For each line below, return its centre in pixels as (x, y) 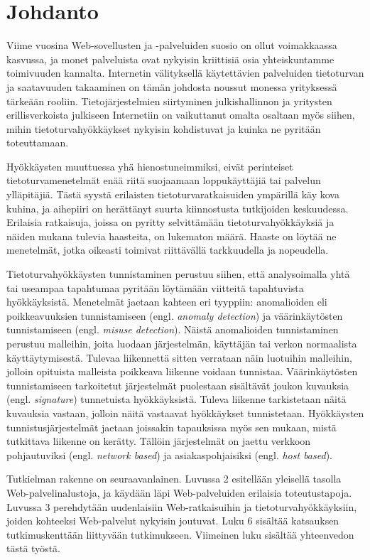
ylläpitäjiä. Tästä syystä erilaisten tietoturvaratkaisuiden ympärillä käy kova (173, 194)
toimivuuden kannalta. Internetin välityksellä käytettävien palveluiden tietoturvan (185, 73)
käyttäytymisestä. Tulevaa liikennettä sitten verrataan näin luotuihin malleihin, (179, 357)
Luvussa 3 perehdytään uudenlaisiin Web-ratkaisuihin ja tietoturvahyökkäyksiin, (182, 506)
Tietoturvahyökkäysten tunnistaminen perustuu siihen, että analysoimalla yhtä (178, 274)
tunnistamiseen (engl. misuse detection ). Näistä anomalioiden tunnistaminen (173, 329)
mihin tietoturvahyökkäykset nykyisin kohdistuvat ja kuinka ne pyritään (164, 128)
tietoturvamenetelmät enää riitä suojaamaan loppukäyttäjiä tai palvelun (164, 180)
